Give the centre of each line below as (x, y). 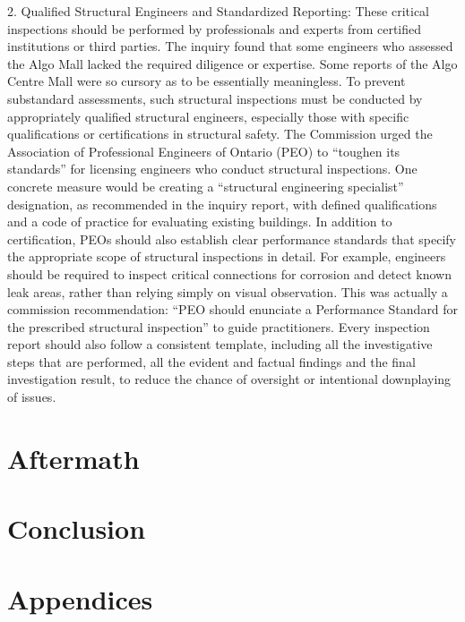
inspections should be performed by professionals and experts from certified (215, 28)
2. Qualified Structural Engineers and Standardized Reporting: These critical (219, 11)
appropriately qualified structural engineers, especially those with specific (208, 116)
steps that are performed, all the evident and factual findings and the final (211, 361)
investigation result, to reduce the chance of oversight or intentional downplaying (229, 379)
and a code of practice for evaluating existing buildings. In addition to (200, 222)
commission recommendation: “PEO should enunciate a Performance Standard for (233, 309)
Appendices (80, 598)
